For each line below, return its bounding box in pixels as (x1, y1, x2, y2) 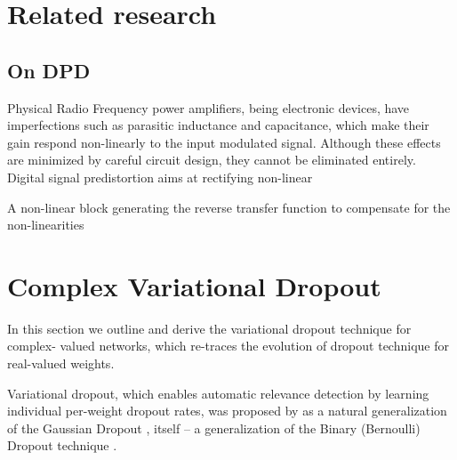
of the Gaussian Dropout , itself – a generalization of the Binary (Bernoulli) (7, 418, 421, 437)
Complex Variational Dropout (7, 267, 381, 303)
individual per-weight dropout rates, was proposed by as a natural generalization (7, 401, 447, 420)
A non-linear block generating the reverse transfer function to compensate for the (7, 198, 451, 216)
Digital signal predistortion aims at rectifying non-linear (7, 167, 313, 186)
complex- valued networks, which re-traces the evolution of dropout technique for (7, 336, 449, 355)
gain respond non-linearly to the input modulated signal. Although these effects (7, 133, 441, 151)
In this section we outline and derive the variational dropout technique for (7, 319, 412, 337)
